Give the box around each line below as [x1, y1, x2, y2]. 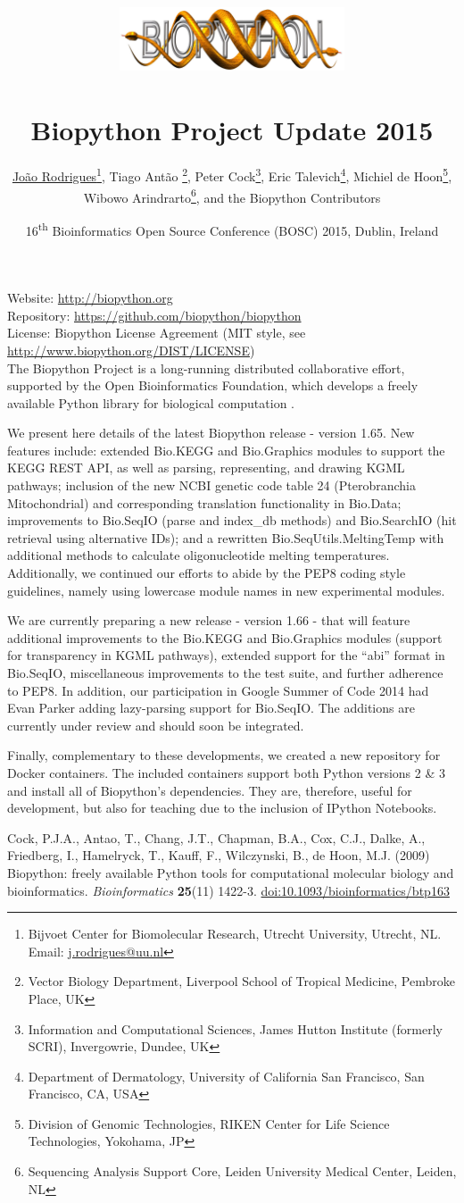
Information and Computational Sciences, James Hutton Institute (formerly [28, 1019, 443, 1038]
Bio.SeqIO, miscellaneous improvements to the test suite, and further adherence [7, 664, 443, 681]
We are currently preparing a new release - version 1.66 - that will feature [7, 611, 410, 630]
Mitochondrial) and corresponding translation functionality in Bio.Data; [7, 493, 402, 512]
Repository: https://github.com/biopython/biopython [7, 305, 302, 324]
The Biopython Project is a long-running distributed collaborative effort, [7, 358, 405, 377]
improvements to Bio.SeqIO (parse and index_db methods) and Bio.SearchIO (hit [7, 511, 457, 530]
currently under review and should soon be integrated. [7, 715, 304, 734]
